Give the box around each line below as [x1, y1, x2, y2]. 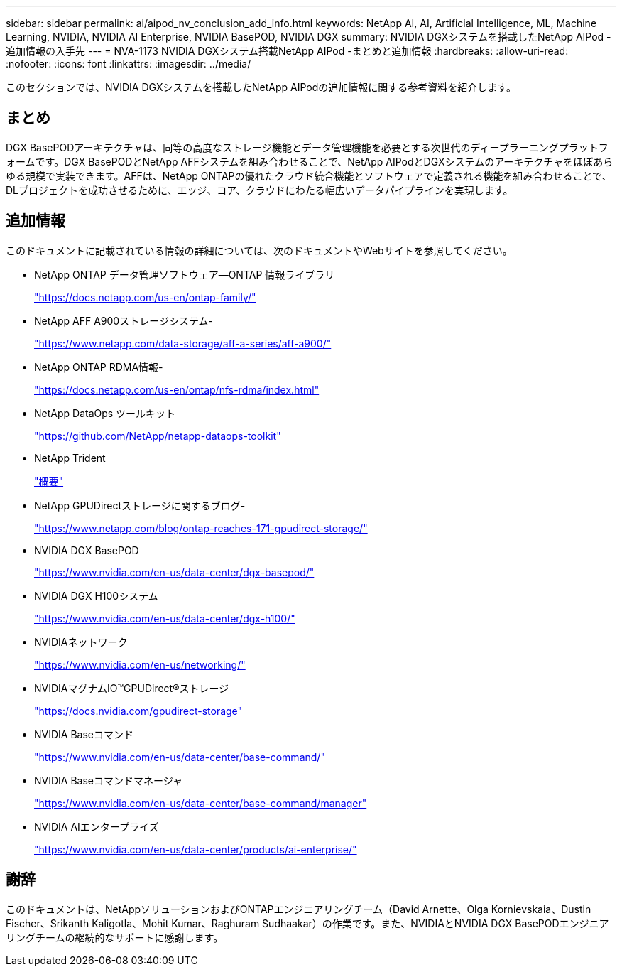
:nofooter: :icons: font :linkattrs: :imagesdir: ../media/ [6, 58, 251, 70]
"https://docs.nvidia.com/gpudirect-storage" [34, 704, 243, 717]
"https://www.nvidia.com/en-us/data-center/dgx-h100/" [34, 612, 295, 625]
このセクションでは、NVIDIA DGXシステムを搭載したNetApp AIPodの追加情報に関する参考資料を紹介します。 [6, 81, 516, 93]
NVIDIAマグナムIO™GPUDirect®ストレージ [34, 681, 229, 694]
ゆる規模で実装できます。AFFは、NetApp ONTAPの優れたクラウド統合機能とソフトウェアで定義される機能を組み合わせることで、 [6, 169, 612, 182]
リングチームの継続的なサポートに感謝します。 [6, 931, 224, 944]
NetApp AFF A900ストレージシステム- [34, 314, 213, 327]
